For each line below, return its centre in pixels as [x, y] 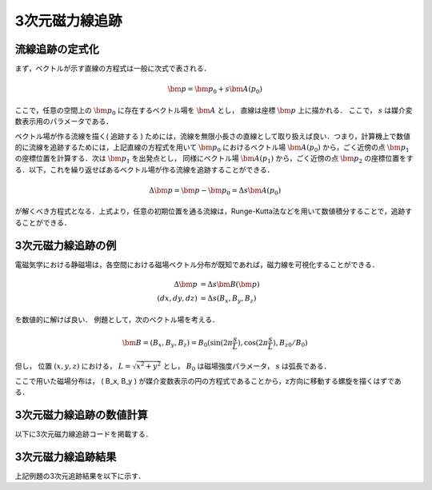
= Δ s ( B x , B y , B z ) [228, 299]
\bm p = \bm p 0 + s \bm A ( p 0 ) [215, 90]
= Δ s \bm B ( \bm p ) [230, 284]
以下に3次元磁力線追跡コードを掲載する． [84, 434]
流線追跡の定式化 [57, 49]
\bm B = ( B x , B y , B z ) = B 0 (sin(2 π [178, 343]
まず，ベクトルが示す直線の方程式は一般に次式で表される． [113, 69]
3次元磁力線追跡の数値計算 [81, 414]
